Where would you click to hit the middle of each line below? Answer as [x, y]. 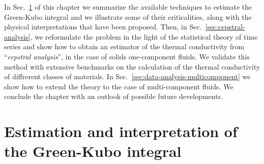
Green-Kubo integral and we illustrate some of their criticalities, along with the [128, 17]
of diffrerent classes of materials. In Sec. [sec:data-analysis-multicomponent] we [127, 76]
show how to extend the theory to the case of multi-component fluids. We [119, 86]
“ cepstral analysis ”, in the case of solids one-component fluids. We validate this [127, 56]
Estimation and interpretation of [121, 131]
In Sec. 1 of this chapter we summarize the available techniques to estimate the [128, 7]
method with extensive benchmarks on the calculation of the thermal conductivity [132, 66]
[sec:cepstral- [225, 27]
